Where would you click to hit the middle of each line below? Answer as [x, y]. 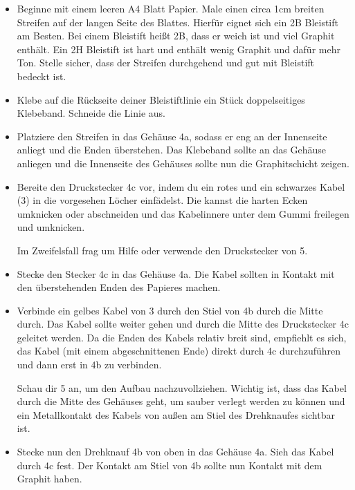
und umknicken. [51, 227]
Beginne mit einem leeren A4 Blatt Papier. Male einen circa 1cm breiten [171, 8]
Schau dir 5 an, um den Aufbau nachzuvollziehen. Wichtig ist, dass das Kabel [182, 387]
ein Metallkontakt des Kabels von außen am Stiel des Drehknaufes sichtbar [176, 414]
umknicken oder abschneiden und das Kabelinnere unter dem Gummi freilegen [183, 213]
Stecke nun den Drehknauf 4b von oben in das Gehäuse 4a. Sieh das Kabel [175, 452]
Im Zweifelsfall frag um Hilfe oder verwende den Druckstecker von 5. [162, 250]
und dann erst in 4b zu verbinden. [89, 365]
